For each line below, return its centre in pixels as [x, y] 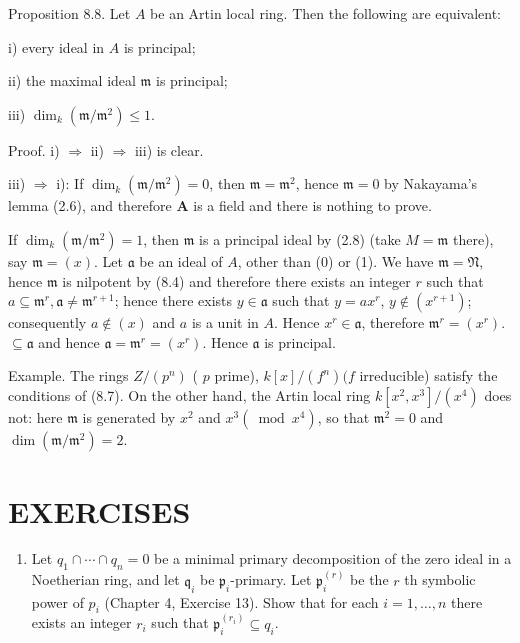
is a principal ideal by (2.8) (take [300, 238]
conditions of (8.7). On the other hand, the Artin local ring [189, 395]
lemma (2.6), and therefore [90, 205]
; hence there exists [173, 300]
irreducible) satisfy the [428, 375]
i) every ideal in [56, 46]
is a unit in [225, 322]
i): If [70, 183]
